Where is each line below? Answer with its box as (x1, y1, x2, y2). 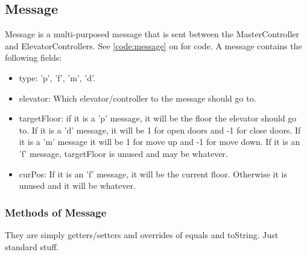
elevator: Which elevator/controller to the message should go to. (19, 91, 256, 104)
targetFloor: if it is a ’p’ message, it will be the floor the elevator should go (19, 112, 297, 124)
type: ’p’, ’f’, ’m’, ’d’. (19, 71, 95, 84)
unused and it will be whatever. (19, 179, 136, 192)
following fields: (5, 51, 62, 64)
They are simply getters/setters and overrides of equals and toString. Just (5, 228, 279, 241)
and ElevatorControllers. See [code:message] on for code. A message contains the (5, 39, 302, 52)
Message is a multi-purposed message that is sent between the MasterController (5, 28, 300, 40)
